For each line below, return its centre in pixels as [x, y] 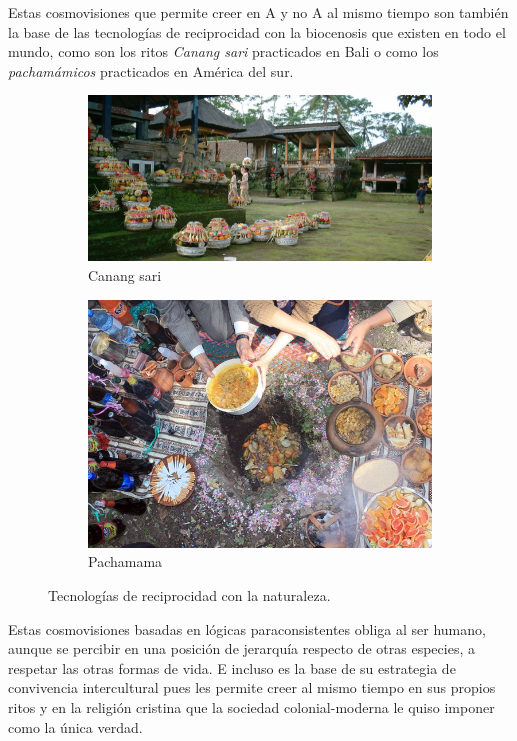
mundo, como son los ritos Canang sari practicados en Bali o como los [223, 51]
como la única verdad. [75, 726]
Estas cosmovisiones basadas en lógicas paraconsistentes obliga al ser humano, [247, 628]
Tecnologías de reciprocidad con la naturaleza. [189, 594]
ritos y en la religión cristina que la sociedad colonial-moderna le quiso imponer [251, 706]
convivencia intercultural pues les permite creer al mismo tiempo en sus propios [252, 687]
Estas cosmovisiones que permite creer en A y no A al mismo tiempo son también [258, 12]
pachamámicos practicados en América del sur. [151, 70]
